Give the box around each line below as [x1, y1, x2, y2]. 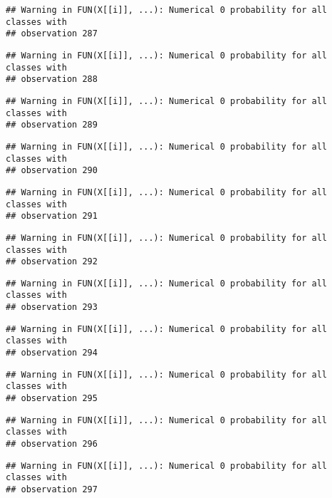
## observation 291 [6, 211, 98, 222]
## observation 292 [6, 256, 98, 267]
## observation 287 [6, 28, 98, 39]
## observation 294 [6, 348, 98, 358]
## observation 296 [6, 439, 98, 450]
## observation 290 [6, 165, 98, 176]
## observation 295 [6, 393, 98, 404]
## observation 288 [6, 74, 98, 85]
